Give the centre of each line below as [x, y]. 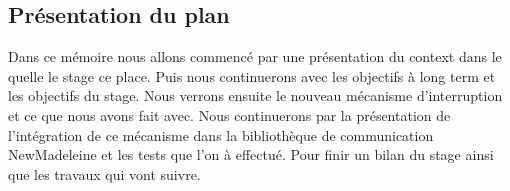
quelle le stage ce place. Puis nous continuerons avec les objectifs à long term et [252, 75]
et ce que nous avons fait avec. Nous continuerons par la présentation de [229, 114]
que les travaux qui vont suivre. [104, 173]
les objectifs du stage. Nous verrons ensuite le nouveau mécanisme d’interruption [255, 95]
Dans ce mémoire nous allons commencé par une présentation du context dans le [255, 56]
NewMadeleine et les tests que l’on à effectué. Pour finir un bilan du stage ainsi [251, 154]
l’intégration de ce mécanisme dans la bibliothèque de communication [221, 134]
